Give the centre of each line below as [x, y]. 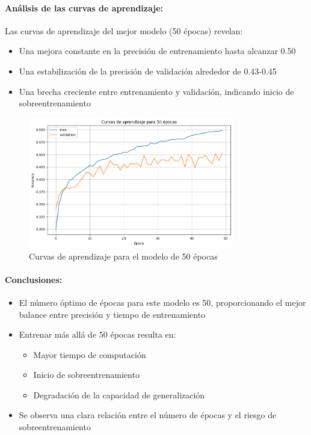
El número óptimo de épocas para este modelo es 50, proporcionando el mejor [162, 302]
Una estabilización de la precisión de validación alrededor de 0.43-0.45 [148, 71]
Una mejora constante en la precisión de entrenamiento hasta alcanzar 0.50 [157, 51]
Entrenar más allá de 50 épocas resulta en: [97, 334]
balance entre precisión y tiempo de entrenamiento [112, 314]
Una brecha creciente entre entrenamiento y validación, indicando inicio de [156, 91]
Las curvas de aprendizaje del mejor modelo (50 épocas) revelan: [124, 30]
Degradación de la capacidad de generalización [119, 394]
